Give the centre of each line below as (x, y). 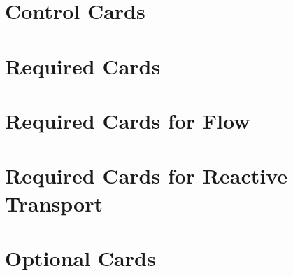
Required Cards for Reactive (146, 175)
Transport (54, 203)
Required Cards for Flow (128, 120)
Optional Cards (80, 257)
